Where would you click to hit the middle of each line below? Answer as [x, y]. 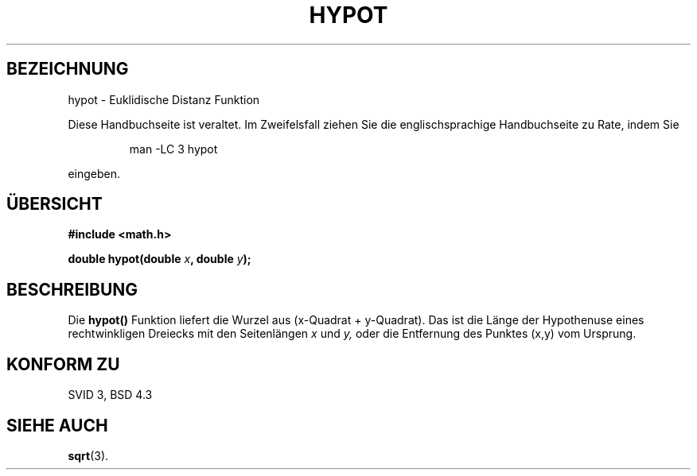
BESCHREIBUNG [72, 289]
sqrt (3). [88, 455]
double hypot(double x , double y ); [160, 259]
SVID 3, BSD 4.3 [110, 395]
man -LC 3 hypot [173, 149]
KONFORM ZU [63, 364]
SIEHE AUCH [57, 425]
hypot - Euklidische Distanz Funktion [164, 99]
